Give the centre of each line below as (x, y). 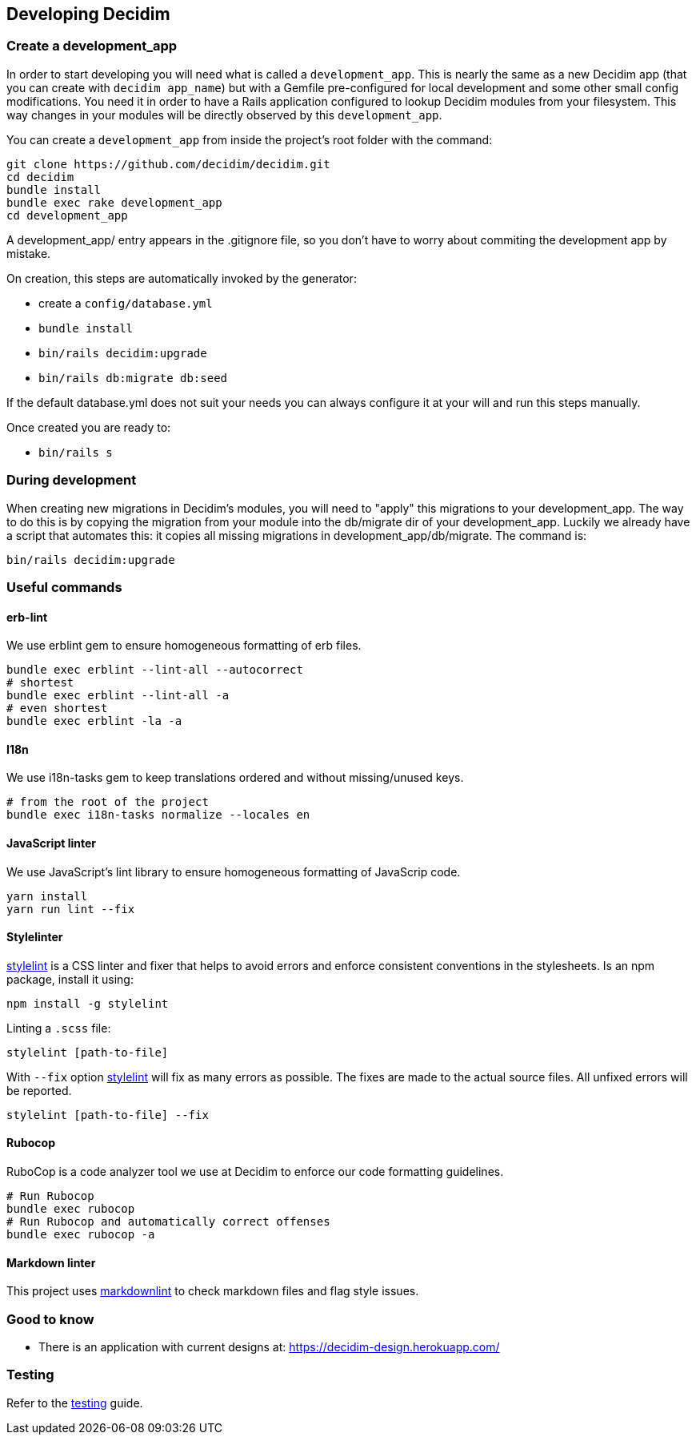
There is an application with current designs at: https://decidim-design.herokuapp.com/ (269, 1346)
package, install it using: (70, 979)
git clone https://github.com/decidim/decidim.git (168, 164)
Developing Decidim (88, 14)
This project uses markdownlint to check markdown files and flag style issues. (213, 1291)
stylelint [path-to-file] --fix (108, 1115)
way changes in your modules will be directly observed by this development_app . (224, 115)
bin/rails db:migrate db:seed (133, 378)
